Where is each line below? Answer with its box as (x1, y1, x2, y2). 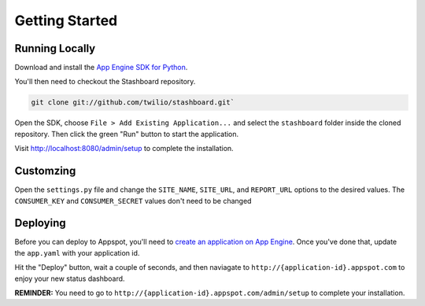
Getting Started (14, 12, 118, 29)
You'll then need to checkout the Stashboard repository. (14, 77, 196, 87)
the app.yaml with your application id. (14, 248, 140, 257)
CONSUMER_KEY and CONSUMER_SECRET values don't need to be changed (14, 196, 252, 205)
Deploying (14, 216, 66, 230)
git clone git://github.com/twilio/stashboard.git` (31, 98, 235, 107)
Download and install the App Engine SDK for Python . (14, 63, 188, 72)
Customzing (14, 164, 76, 178)
